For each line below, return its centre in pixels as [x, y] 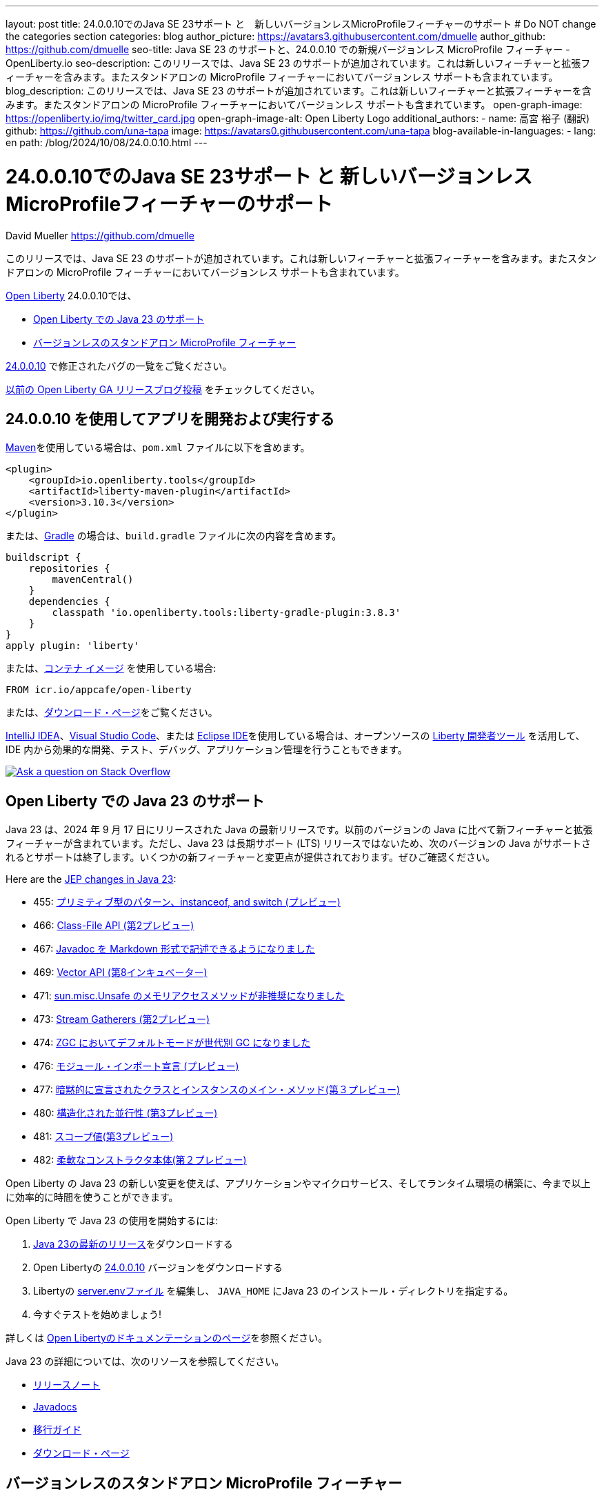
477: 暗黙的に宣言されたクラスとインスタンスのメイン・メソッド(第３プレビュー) [217, 1090]
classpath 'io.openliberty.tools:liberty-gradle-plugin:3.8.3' [226, 613]
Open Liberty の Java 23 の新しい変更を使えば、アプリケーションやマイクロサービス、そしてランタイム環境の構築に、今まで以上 [298, 1184]
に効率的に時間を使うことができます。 [92, 1197]
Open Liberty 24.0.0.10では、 [71, 295]
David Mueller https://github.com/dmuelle [100, 235]
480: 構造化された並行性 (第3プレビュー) [125, 1113]
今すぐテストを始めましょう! [98, 1315]
